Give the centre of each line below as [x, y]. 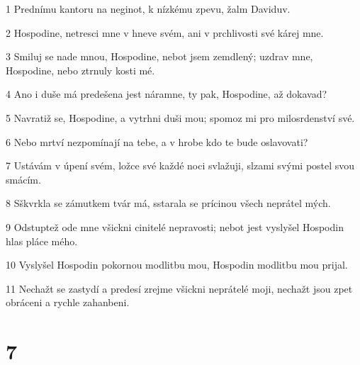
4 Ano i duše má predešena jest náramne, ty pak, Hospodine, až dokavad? [167, 94]
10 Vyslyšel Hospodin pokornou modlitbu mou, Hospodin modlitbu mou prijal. [177, 265]
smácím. [23, 179]
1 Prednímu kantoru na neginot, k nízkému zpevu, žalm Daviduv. [148, 9]
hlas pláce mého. [42, 241]
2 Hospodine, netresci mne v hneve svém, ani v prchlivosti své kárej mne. [165, 32]
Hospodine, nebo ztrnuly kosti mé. [80, 70]
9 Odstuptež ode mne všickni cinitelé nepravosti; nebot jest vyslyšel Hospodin [175, 226]
